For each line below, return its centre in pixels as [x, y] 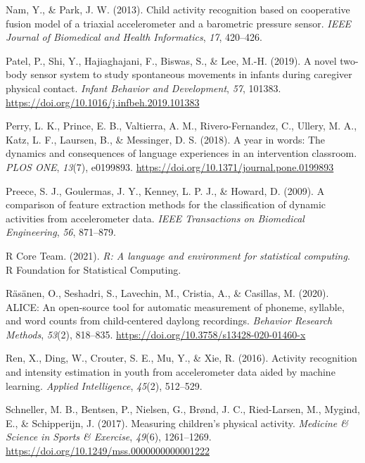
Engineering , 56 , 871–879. [61, 232]
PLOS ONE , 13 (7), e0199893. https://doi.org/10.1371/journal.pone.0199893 [170, 166]
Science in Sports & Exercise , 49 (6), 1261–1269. [109, 437]
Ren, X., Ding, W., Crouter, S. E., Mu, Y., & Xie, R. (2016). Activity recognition [181, 358]
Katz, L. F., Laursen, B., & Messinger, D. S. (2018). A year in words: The [166, 139]
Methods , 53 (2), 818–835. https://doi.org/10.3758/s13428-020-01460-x [156, 334]
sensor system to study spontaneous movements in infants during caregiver [191, 74]
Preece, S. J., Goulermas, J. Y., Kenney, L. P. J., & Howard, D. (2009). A [165, 190]
